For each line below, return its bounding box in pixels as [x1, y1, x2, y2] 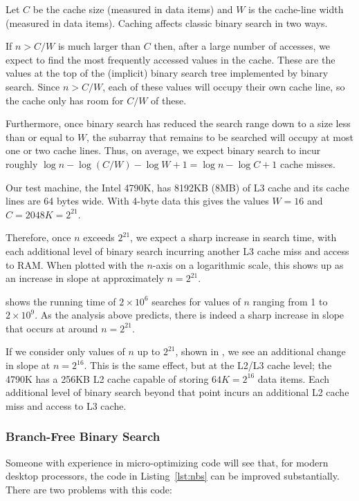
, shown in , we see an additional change [175, 344, 346, 359]
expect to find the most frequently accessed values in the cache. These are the [6, 52, 335, 66]
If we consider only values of [6, 344, 125, 359]
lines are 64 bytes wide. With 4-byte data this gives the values [6, 193, 269, 208]
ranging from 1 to [252, 294, 328, 308]
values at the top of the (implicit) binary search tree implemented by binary [6, 66, 329, 80]
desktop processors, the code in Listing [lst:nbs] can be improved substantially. [6, 469, 340, 483]
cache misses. [279, 156, 335, 171]
